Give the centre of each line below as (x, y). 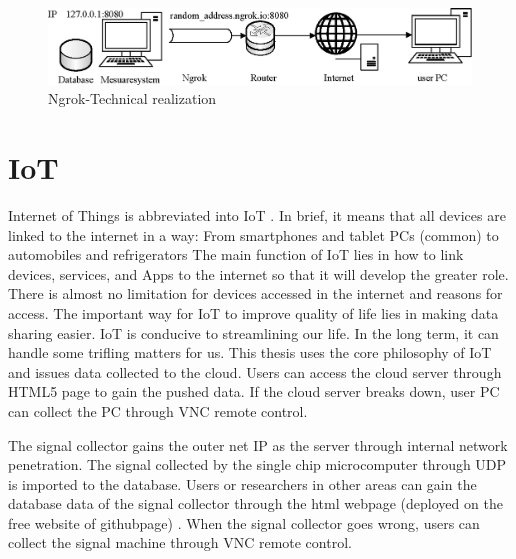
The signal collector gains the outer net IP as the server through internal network (258, 444)
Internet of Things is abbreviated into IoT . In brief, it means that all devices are (257, 214)
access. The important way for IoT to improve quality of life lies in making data (253, 312)
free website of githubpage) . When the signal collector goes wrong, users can (244, 522)
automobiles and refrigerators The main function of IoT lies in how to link (236, 254)
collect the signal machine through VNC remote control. (180, 542)
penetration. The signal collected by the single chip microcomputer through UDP (257, 464)
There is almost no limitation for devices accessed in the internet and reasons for (255, 293)
